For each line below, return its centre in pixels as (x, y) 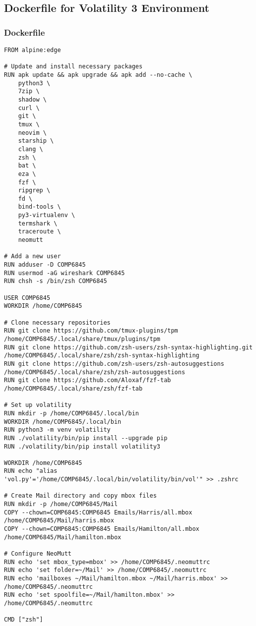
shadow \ (32, 99)
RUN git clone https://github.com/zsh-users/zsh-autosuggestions (114, 364)
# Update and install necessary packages (73, 67)
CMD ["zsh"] (24, 620)
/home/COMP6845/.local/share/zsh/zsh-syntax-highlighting (102, 356)
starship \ (36, 141)
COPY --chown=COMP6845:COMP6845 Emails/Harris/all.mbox (98, 512)
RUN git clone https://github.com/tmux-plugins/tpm (91, 331)
